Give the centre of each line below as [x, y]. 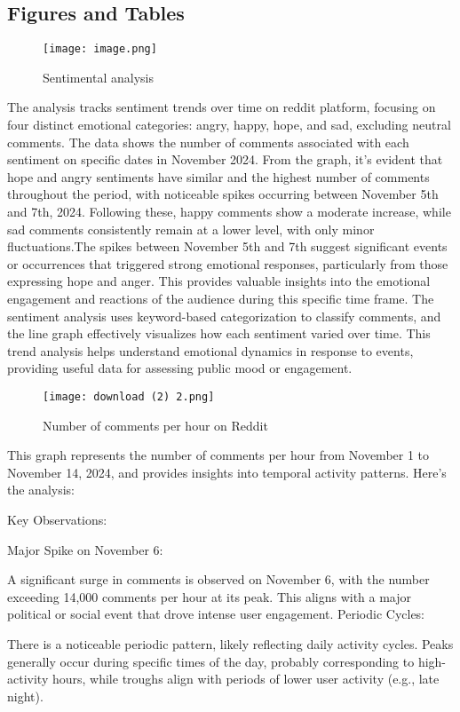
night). [25, 696]
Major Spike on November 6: [85, 549]
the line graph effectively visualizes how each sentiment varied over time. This [219, 333]
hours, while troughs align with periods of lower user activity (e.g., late [246, 679]
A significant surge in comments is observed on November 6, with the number [218, 579]
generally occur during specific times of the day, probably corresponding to [211, 661]
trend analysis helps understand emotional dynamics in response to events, [210, 350]
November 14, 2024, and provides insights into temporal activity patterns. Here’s [227, 472]
